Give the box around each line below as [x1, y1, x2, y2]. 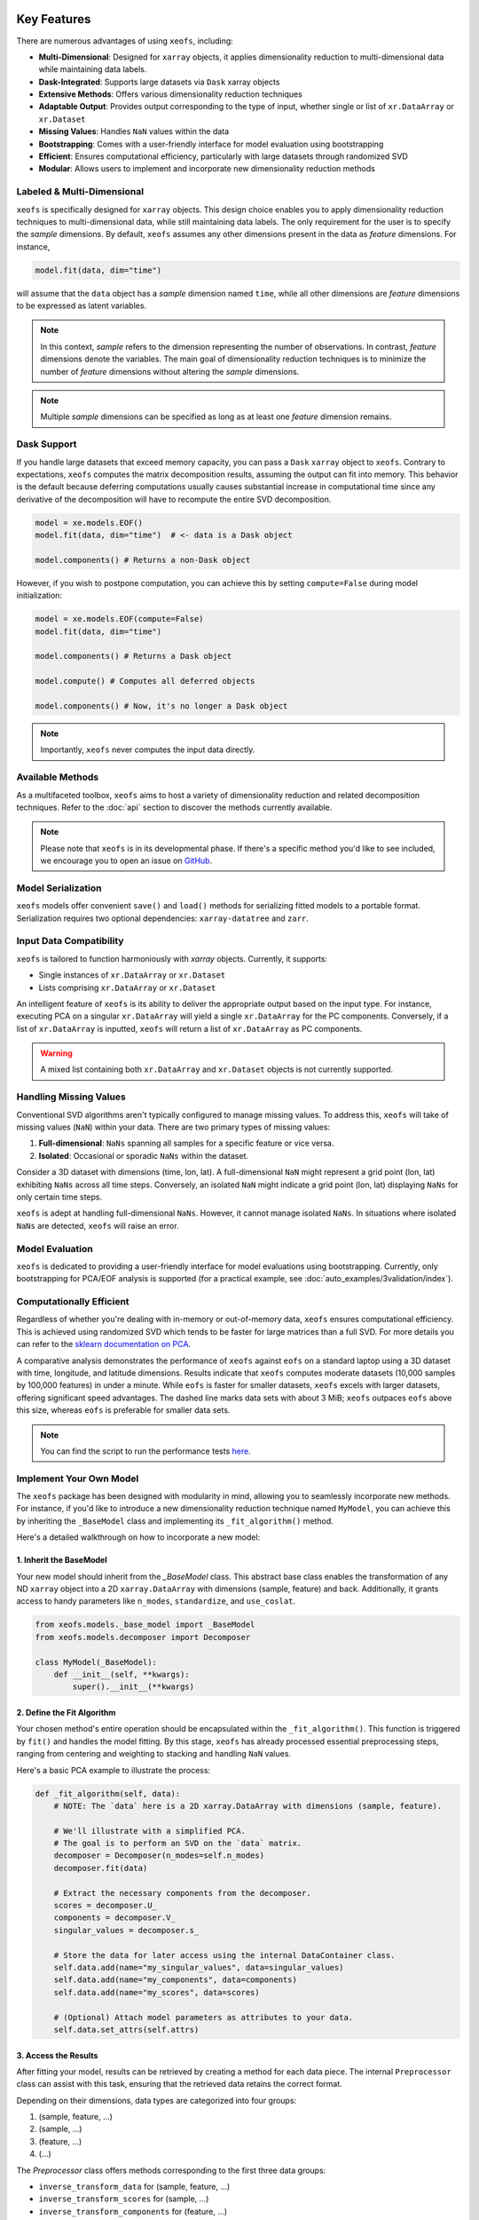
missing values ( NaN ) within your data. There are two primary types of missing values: [16, 1122, 331, 1132]
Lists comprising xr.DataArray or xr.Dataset [38, 982, 216, 993]
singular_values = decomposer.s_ [53, 1925, 200, 1935]
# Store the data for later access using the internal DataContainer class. [53, 1950, 396, 1960]
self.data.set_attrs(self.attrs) [53, 2025, 200, 2034]
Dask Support [16, 438, 77, 450]
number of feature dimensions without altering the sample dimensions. [40, 366, 300, 377]
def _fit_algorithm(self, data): [35, 1788, 181, 1798]
